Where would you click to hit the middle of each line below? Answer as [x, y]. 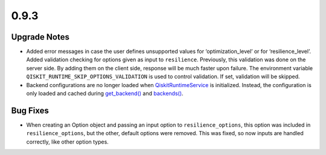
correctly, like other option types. [67, 142]
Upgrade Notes [40, 37]
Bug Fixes [30, 110]
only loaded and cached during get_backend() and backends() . [105, 94]
